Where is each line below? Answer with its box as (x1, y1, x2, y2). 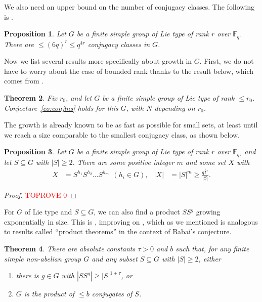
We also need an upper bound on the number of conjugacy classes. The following (4, 2, 255, 12)
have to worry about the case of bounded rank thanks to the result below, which (4, 65, 254, 76)
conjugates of (92, 288, 133, 299)
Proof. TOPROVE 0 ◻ (4, 189, 76, 200)
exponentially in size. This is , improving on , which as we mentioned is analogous (4, 216, 258, 227)
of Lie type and (24, 206, 72, 217)
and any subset (92, 253, 138, 264)
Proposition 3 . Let (4, 146, 66, 157)
